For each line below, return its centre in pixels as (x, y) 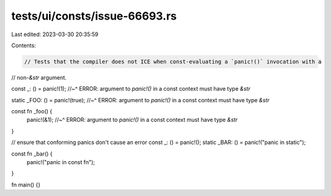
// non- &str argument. (39, 77)
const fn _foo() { (32, 111)
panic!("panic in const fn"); (61, 162)
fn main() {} (26, 184)
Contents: (24, 45)
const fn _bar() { (32, 154)
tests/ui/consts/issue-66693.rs (94, 16)
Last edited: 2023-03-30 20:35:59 (55, 34)
